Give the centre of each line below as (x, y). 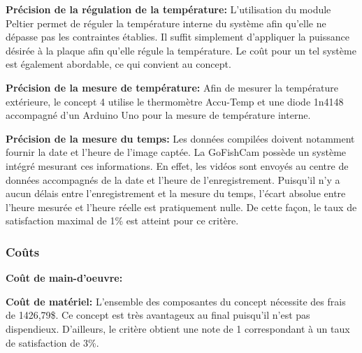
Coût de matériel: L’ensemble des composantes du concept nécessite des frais (176, 301)
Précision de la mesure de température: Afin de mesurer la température (172, 87)
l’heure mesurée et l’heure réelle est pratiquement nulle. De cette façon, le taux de (181, 207)
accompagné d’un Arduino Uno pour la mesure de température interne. (158, 115)
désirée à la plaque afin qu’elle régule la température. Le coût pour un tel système (181, 50)
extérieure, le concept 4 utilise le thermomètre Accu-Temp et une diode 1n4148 (175, 101)
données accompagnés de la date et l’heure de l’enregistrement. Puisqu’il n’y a (173, 179)
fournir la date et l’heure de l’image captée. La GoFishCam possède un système (176, 152)
